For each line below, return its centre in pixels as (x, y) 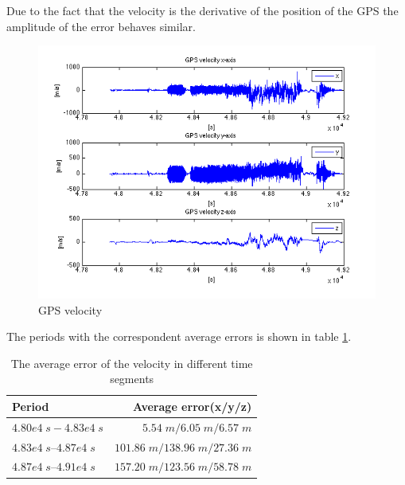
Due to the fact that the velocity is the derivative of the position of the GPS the (202, 10)
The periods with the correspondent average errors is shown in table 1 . (179, 336)
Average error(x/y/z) (193, 406)
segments (132, 379)
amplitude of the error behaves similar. (101, 26)
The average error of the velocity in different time (132, 363)
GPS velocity (70, 309)
